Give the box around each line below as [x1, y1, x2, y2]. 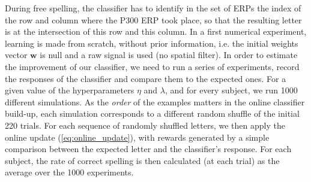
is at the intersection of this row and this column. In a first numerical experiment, [5, 25, 307, 38]
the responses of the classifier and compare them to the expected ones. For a [5, 72, 286, 84]
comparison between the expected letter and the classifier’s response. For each [5, 142, 292, 155]
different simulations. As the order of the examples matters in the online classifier [5, 95, 305, 108]
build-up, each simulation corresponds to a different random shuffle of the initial [5, 107, 300, 120]
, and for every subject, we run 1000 [165, 84, 298, 96]
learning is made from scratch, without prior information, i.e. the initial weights [5, 37, 298, 49]
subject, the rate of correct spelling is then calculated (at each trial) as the [5, 154, 280, 166]
